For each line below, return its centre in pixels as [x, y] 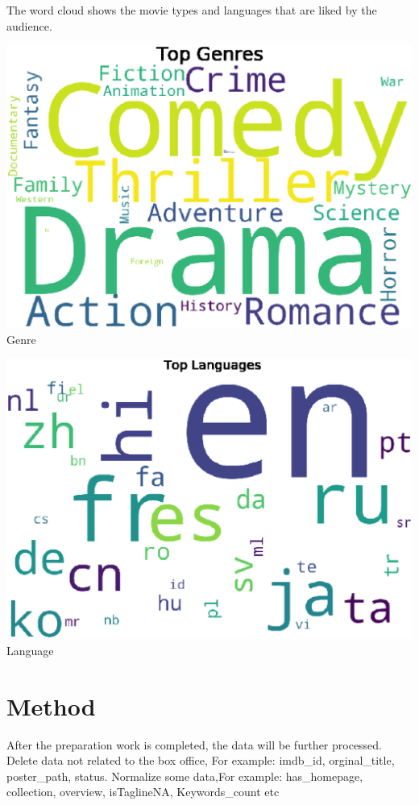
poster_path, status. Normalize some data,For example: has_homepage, [185, 776]
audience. [29, 25]
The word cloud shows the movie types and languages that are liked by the [192, 10]
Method [51, 705]
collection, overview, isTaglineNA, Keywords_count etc [143, 792]
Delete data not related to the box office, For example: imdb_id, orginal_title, [201, 760]
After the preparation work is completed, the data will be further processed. [195, 744]
